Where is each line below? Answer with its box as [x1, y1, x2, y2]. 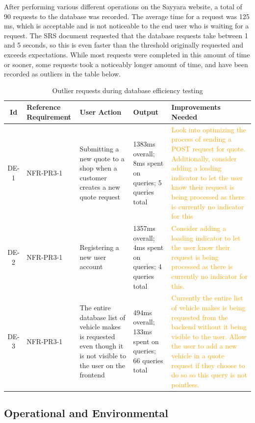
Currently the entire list [171, 293, 243, 303]
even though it [79, 341, 124, 351]
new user [79, 251, 106, 262]
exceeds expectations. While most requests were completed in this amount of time [4, 49, 250, 59]
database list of [79, 312, 126, 322]
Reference [26, 102, 61, 112]
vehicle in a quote [171, 350, 225, 360]
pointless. [171, 379, 200, 389]
